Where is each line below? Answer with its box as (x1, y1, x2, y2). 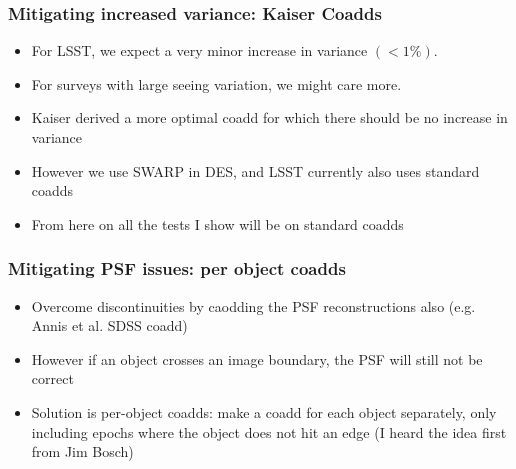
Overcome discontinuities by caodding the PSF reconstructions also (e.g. (31, 295, 476, 316)
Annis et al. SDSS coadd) (31, 315, 188, 336)
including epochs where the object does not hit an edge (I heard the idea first (31, 421, 507, 442)
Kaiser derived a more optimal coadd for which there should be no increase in (31, 107, 508, 128)
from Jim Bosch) (31, 441, 134, 462)
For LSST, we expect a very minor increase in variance (31, 40, 368, 61)
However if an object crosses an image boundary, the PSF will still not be (31, 348, 483, 369)
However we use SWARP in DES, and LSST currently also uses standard (31, 160, 480, 181)
